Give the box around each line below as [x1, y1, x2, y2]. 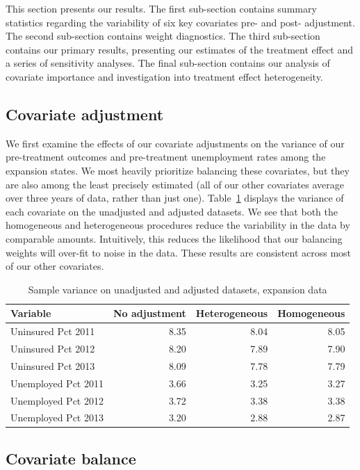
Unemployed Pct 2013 [10, 410, 104, 425]
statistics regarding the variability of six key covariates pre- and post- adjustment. [6, 15, 355, 29]
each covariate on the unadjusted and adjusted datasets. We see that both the [6, 204, 338, 218]
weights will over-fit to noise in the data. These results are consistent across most [6, 245, 352, 259]
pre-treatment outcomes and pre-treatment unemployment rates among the [6, 149, 326, 164]
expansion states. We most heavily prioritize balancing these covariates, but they [6, 163, 350, 177]
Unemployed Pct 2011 [10, 375, 104, 390]
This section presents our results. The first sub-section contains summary [6, 1, 317, 15]
